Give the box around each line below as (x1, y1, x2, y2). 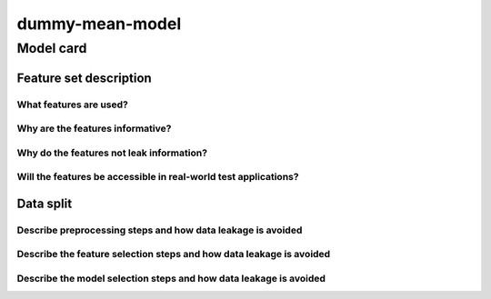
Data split (16, 195, 73, 211)
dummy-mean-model (16, 14, 182, 34)
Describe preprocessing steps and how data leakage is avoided (16, 224, 303, 236)
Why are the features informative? (16, 123, 172, 135)
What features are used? (16, 98, 129, 111)
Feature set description (16, 70, 152, 85)
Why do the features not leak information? (16, 146, 208, 159)
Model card (16, 40, 87, 56)
